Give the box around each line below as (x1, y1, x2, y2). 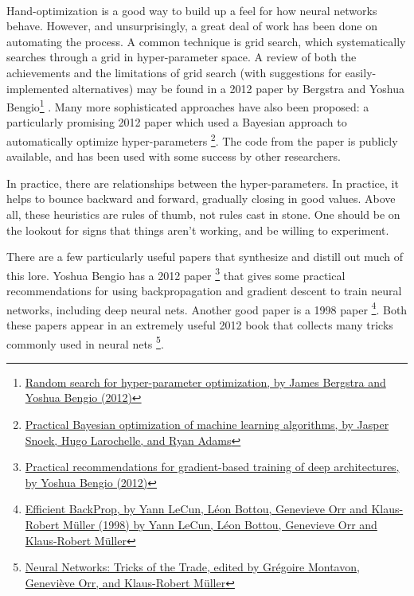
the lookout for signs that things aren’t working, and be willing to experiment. (6, 221, 389, 238)
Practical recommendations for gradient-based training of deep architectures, (25, 458, 400, 475)
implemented (6, 80, 69, 96)
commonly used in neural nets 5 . (6, 333, 164, 352)
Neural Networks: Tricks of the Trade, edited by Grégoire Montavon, (25, 559, 360, 575)
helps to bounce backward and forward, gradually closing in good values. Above (6, 190, 396, 207)
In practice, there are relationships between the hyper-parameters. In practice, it (6, 174, 399, 191)
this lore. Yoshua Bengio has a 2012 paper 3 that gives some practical (6, 264, 346, 283)
